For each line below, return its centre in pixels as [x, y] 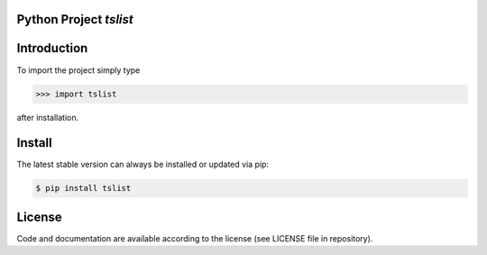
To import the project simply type [78, 70]
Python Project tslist [75, 19]
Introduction [52, 48]
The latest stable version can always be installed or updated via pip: [143, 164]
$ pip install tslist [83, 188]
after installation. [48, 117]
